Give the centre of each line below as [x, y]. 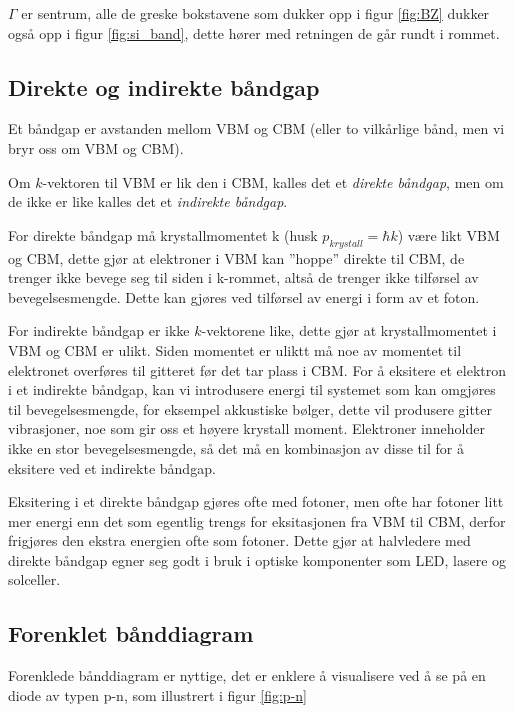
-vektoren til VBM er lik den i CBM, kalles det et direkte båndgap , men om [273, 181]
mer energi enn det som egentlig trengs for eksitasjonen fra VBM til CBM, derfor [257, 520]
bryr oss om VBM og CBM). [96, 147]
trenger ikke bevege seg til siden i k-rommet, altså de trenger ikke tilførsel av [243, 277]
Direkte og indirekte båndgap [164, 86]
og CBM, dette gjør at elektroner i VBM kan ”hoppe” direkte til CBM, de [236, 257]
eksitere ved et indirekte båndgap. [112, 467]
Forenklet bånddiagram [131, 633]
